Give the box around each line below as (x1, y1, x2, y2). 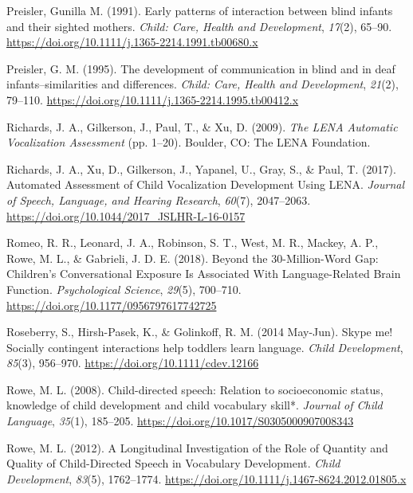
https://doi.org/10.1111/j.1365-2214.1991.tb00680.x (6, 33, 258, 50)
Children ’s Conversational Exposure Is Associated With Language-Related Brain (6, 265, 401, 282)
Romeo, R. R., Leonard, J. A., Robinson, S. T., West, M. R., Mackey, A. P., (6, 234, 379, 251)
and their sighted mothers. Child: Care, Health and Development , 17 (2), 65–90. (6, 18, 392, 34)
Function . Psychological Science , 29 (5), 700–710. (6, 280, 242, 297)
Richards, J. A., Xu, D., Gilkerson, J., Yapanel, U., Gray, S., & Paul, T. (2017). (6, 160, 396, 177)
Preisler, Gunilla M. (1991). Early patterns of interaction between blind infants (6, 2, 393, 18)
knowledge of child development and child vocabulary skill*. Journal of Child (6, 397, 383, 413)
